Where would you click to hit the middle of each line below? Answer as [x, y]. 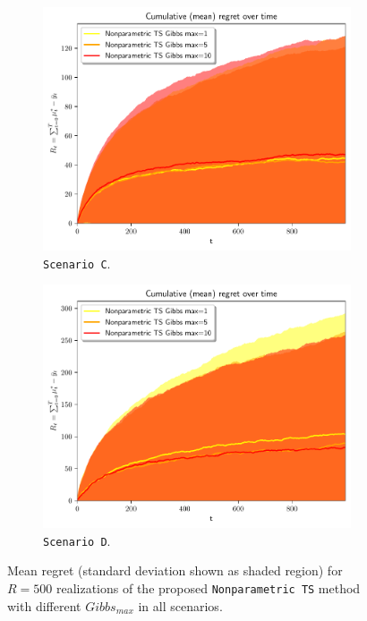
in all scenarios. [180, 605]
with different [44, 605]
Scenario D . [77, 540]
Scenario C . [77, 263]
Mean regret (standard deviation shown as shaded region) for [175, 570]
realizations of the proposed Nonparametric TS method [208, 588]
